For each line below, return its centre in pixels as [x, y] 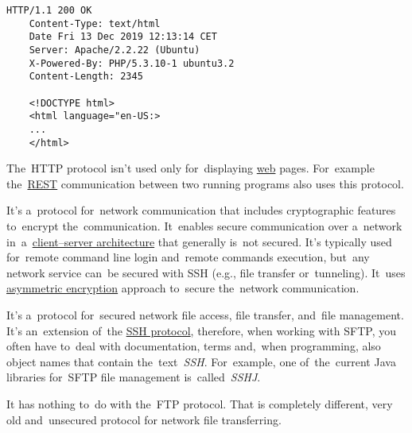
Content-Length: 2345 [86, 77]
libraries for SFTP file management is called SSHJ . [134, 377]
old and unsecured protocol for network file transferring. [144, 419]
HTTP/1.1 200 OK [49, 10]
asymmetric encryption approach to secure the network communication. [183, 288]
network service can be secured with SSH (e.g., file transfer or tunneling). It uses [206, 272]
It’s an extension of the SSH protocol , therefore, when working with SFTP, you [201, 330]
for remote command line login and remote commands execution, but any [188, 257]
